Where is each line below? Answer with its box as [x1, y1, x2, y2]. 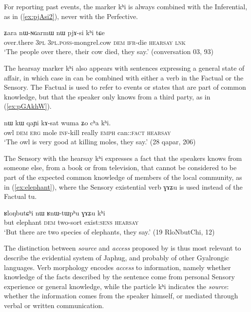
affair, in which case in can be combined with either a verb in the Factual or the [4, 72, 244, 82]
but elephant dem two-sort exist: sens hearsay [4, 217, 139, 227]
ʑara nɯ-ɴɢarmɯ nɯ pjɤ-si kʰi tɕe [4, 27, 105, 38]
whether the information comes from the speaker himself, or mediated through [4, 291, 238, 301]
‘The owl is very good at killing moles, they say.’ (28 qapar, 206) [4, 136, 196, 147]
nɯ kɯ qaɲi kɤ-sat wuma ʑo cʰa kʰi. [4, 117, 111, 127]
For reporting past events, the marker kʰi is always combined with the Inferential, [4, 1, 248, 11]
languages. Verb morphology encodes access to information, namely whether [4, 262, 231, 272]
